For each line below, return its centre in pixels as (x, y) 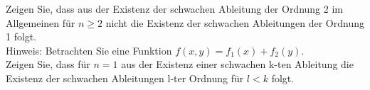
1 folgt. (21, 36)
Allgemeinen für (41, 22)
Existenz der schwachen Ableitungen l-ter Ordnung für (125, 78)
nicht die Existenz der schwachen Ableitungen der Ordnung (235, 22)
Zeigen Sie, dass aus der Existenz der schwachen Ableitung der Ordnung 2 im (174, 9)
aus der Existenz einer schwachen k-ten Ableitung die (237, 64)
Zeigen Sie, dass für (48, 64)
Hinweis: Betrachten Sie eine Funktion (89, 50)
